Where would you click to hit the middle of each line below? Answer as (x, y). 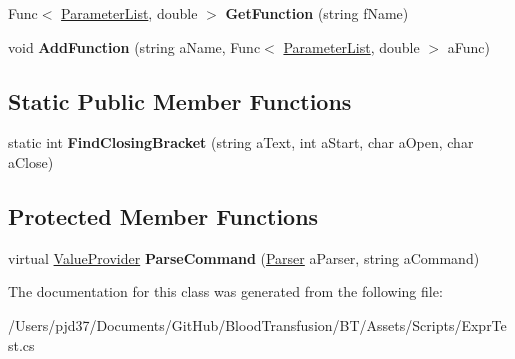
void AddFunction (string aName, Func (134, 46)
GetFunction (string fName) (317, 13)
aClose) (31, 161)
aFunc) (468, 46)
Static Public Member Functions (180, 100)
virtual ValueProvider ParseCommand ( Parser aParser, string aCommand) (244, 257)
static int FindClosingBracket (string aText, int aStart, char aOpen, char (241, 142)
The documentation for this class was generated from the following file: (225, 291)
